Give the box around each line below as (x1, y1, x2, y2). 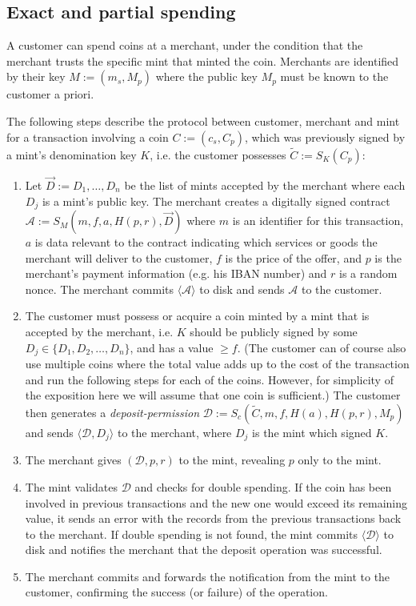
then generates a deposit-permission (25, 403, 200, 420)
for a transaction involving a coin (6, 128, 169, 145)
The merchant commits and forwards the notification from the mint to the (25, 568, 390, 584)
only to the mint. (298, 451, 382, 468)
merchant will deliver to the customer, (25, 249, 213, 266)
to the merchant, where (117, 423, 232, 440)
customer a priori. (6, 86, 94, 102)
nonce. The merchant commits (25, 280, 174, 297)
